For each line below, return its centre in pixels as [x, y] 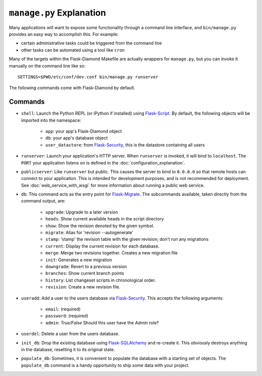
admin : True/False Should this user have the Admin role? [102, 322]
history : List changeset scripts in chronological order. [101, 280]
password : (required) [67, 316]
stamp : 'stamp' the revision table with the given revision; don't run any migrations [127, 239]
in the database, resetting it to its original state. [68, 349]
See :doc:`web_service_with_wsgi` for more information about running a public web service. [113, 185]
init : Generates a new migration [79, 260]
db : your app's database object [76, 138]
